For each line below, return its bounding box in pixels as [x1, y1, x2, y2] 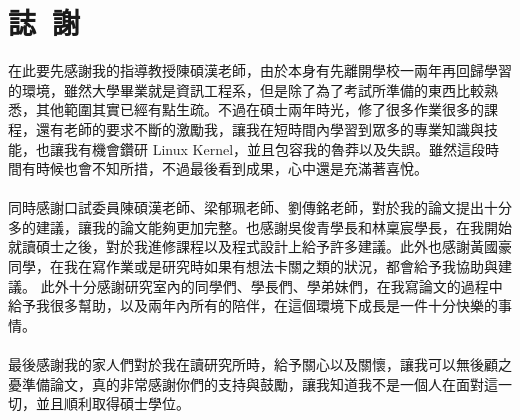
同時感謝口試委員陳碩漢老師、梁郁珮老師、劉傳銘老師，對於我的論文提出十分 [8, 197, 512, 218]
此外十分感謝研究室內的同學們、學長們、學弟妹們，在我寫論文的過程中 [40, 275, 503, 296]
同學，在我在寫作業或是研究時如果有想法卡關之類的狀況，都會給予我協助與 [8, 256, 498, 277]
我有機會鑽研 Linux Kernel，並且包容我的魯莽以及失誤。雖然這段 [63, 138, 486, 159]
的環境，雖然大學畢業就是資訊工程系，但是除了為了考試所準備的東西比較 [8, 79, 484, 100]
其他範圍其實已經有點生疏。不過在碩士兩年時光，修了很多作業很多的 [35, 99, 484, 120]
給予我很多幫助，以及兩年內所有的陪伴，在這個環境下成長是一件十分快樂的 [8, 295, 498, 316]
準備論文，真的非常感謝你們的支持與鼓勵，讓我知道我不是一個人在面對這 [21, 373, 498, 394]
